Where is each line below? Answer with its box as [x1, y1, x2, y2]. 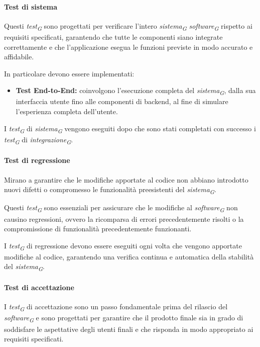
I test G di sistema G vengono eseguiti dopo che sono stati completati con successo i [4, 123, 256, 135]
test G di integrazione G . [4, 134, 73, 146]
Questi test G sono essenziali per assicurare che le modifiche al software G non [4, 202, 238, 214]
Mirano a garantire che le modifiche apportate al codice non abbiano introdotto [4, 174, 248, 185]
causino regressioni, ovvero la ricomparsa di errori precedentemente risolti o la [4, 213, 244, 224]
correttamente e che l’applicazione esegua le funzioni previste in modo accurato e [4, 41, 253, 52]
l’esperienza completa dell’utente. [16, 106, 118, 117]
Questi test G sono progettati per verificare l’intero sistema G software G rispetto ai [4, 20, 252, 32]
